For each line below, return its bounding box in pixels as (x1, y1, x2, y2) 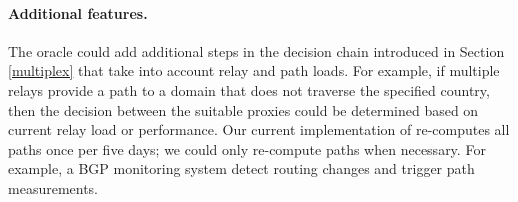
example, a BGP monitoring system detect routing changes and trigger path (8, 158, 475, 179)
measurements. (8, 177, 99, 198)
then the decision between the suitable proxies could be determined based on (8, 99, 479, 120)
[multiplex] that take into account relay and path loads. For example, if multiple (8, 60, 500, 81)
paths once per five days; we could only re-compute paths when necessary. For (8, 138, 486, 159)
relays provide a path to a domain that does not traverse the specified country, (8, 79, 490, 100)
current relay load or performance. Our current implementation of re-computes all (8, 119, 510, 140)
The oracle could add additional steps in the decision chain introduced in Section (8, 40, 505, 61)
